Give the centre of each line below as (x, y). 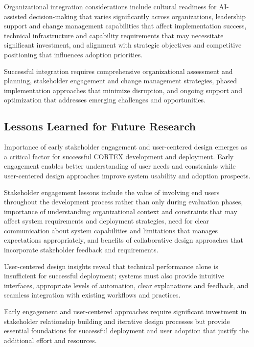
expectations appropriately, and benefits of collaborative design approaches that (124, 240)
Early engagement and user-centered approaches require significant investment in (125, 311)
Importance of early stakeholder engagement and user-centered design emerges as (126, 147)
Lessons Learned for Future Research (100, 126)
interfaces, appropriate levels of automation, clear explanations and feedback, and (126, 285)
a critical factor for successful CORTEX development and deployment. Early (119, 156)
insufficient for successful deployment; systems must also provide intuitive (114, 276)
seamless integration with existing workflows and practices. (92, 295)
